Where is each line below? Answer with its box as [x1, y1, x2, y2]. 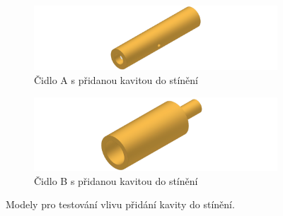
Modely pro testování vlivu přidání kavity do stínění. [6, 197, 235, 212]
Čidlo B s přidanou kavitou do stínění [34, 173, 198, 188]
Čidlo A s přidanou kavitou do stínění [34, 72, 199, 87]
